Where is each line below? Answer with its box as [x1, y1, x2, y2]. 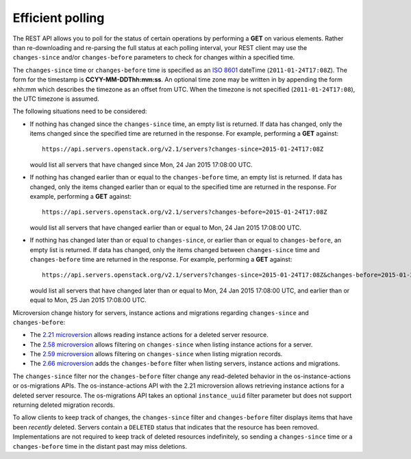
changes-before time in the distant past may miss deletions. [12, 442, 188, 450]
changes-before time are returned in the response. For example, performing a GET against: [29, 255, 292, 263]
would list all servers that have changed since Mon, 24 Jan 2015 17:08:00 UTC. [29, 160, 253, 169]
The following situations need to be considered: [12, 107, 147, 116]
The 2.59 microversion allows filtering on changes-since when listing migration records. [29, 350, 283, 358]
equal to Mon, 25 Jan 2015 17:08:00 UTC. [29, 296, 147, 304]
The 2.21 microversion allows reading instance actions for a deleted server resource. [29, 331, 269, 339]
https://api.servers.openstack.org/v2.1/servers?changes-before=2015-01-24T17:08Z [42, 208, 327, 216]
